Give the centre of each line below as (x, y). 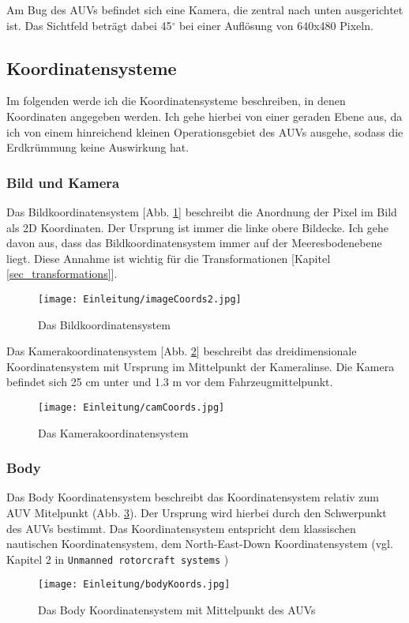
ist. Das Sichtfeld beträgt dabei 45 (89, 25)
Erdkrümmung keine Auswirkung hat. (98, 147)
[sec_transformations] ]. (62, 274)
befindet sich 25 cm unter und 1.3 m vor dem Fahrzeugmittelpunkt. (170, 382)
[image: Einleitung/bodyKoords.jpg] (134, 585)
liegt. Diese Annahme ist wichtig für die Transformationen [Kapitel (169, 258)
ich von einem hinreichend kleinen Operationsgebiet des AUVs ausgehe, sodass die (205, 131)
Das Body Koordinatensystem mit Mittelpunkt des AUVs (177, 610)
